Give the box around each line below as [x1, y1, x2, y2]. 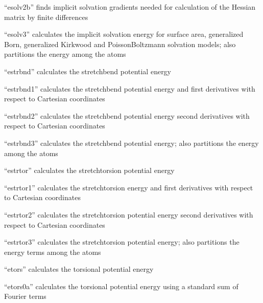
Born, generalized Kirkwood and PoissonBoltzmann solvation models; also [4, 38, 236, 49]
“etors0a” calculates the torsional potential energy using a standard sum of [4, 280, 238, 291]
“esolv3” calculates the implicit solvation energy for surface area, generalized [4, 29, 244, 39]
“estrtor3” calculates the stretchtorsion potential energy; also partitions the [4, 236, 240, 247]
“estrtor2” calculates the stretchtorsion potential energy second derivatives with [4, 209, 253, 220]
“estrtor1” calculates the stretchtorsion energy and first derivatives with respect [4, 182, 253, 192]
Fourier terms [4, 291, 46, 301]
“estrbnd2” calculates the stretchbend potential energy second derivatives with [4, 110, 250, 121]
